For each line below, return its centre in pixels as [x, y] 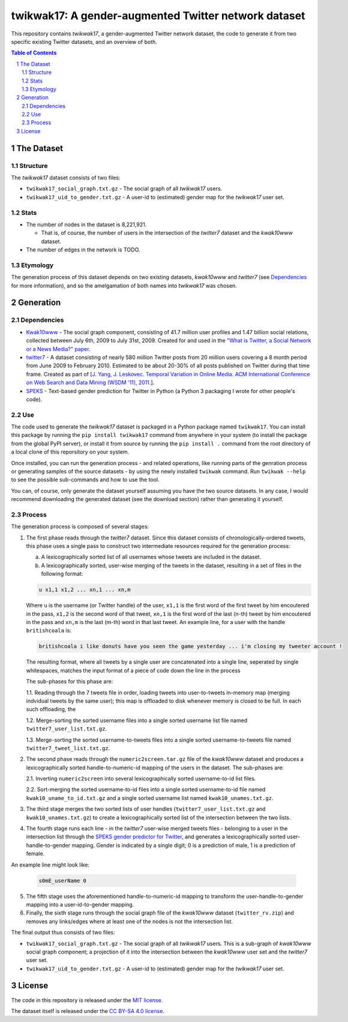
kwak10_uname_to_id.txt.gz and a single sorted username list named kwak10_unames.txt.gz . [150, 798]
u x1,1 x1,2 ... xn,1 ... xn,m [85, 590]
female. [35, 854]
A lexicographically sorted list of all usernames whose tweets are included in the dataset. [151, 557]
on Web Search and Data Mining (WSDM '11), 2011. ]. [90, 383]
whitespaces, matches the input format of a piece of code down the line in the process [133, 670]
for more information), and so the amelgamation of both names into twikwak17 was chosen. [124, 286]
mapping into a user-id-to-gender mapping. [80, 904]
